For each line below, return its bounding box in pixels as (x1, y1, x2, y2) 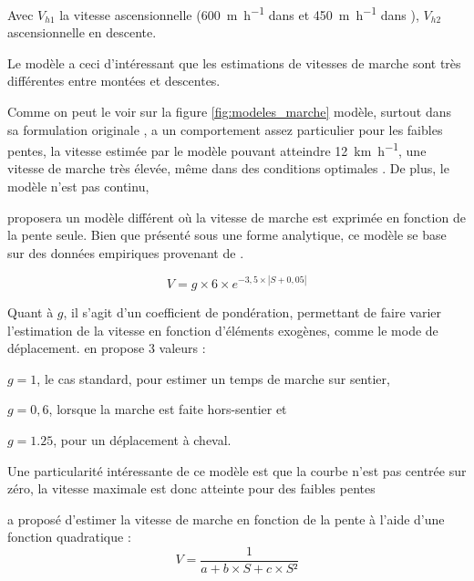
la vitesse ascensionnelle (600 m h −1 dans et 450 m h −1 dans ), (59, 3, 419, 24)
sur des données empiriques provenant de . (7, 243, 244, 262)
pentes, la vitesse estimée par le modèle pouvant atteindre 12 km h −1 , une (7, 139, 427, 160)
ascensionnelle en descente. (7, 23, 157, 42)
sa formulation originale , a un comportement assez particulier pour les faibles (7, 119, 443, 139)
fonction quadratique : (7, 527, 131, 546)
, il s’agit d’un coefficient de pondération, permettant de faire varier (63, 302, 441, 321)
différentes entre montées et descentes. (7, 71, 221, 90)
